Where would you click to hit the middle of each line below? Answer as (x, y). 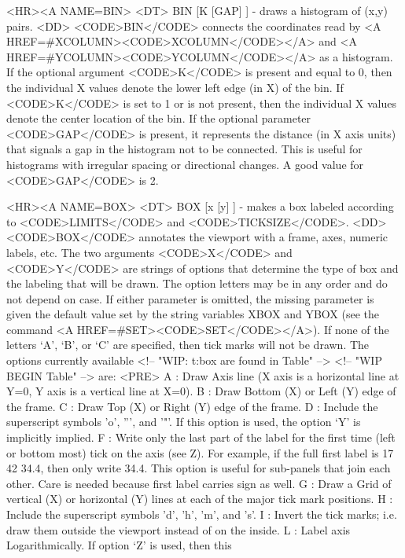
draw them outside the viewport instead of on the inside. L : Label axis (179, 529)
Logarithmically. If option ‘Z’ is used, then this (119, 545)
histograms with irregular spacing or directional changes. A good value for (185, 164)
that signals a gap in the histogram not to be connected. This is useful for (184, 149)
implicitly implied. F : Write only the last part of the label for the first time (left (201, 437)
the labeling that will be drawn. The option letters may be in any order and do (197, 283)
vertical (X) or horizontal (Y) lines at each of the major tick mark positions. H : (200, 499)
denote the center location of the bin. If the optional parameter (159, 118)
